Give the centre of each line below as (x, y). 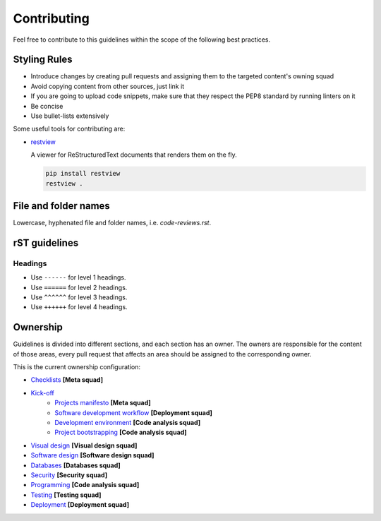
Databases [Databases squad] (76, 465)
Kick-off (42, 393)
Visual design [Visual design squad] (84, 445)
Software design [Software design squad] (92, 455)
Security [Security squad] (69, 475)
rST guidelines (46, 242)
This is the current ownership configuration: (77, 367)
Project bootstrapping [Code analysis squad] (121, 432)
